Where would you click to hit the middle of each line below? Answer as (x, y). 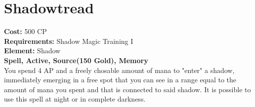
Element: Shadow (32, 51)
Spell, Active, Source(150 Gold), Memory (76, 60)
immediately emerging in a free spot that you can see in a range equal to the (120, 80)
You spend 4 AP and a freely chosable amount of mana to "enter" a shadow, (119, 70)
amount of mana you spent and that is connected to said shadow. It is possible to (127, 89)
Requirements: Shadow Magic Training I (69, 41)
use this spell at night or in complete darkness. (75, 99)
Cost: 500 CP (25, 31)
